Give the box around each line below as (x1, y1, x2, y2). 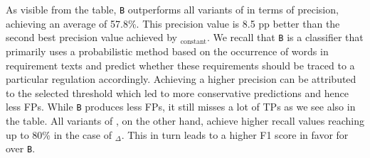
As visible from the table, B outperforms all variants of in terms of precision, (6, 2, 339, 16)
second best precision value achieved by (6, 30, 177, 45)
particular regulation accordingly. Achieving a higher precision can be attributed (6, 72, 356, 86)
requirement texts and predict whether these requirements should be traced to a (6, 57, 355, 72)
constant (180, 38, 207, 45)
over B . (6, 141, 36, 156)
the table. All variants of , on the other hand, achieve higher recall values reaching (6, 113, 364, 128)
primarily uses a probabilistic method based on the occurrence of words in (6, 43, 329, 58)
